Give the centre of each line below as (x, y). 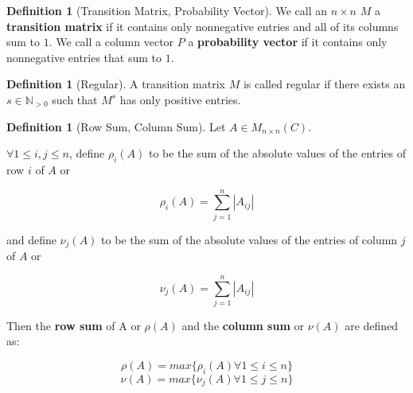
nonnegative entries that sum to (84, 57)
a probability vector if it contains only (288, 42)
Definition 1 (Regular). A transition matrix (116, 84)
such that (75, 99)
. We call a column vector (111, 42)
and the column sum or (243, 325)
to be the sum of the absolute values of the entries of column (249, 239)
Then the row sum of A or (74, 325)
